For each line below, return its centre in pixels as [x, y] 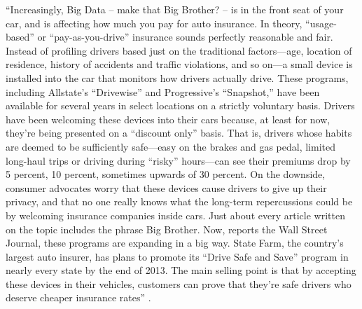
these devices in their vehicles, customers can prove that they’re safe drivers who [179, 283]
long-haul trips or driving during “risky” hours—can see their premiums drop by [178, 160]
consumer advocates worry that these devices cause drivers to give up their [166, 187]
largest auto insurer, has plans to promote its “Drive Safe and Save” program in [177, 256]
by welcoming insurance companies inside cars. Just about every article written [175, 215]
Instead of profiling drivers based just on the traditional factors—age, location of [179, 50]
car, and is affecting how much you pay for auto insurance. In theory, [154, 23]
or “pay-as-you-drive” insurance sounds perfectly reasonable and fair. [185, 37]
